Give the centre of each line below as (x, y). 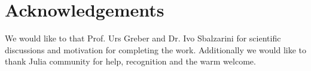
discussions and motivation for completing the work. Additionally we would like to (156, 49)
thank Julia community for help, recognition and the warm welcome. (130, 61)
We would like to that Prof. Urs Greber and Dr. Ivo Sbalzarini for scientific (143, 38)
